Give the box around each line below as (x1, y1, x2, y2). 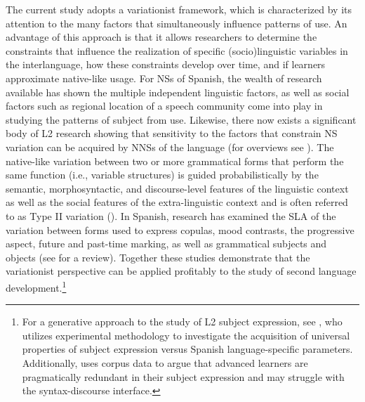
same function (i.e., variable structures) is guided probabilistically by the (6, 167, 319, 182)
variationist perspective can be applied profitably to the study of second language (6, 264, 357, 278)
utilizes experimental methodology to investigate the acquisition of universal (22, 328, 350, 342)
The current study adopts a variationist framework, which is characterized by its (6, 2, 352, 16)
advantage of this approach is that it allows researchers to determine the (6, 30, 317, 44)
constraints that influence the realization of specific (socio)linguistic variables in (6, 43, 348, 58)
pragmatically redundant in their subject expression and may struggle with (22, 369, 345, 384)
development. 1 (6, 278, 67, 294)
